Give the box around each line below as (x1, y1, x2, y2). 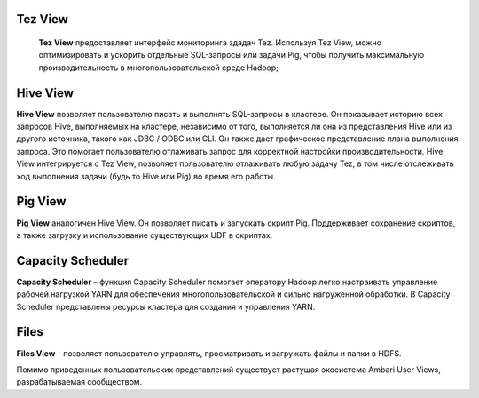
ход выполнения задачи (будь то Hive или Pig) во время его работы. (16, 171, 276, 181)
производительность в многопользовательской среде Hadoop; (38, 62, 279, 73)
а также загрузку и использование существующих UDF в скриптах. (16, 229, 273, 240)
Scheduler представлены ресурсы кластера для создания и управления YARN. (16, 301, 316, 312)
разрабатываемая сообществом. (16, 377, 143, 387)
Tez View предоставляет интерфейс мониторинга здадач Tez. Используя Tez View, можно (38, 37, 381, 48)
